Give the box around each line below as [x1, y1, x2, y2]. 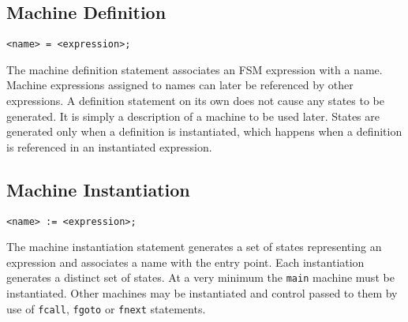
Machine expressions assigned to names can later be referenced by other [6, 77, 354, 93]
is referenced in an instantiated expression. [6, 138, 212, 155]
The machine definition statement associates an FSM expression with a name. [6, 61, 383, 77]
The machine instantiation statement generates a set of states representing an [6, 238, 382, 255]
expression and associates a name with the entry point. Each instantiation [6, 253, 365, 270]
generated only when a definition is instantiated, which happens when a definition [6, 123, 402, 140]
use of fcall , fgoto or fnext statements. [6, 300, 206, 316]
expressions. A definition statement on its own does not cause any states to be [6, 92, 385, 109]
